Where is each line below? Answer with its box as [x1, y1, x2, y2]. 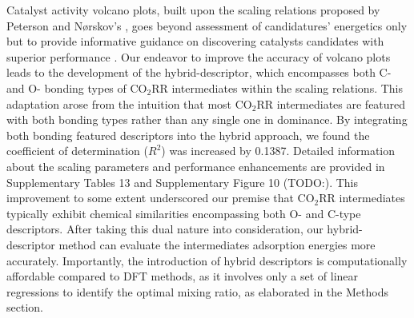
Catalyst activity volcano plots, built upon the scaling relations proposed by [6, 2, 380, 18]
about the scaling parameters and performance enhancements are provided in [6, 157, 385, 174]
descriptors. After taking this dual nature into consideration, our [6, 221, 324, 237]
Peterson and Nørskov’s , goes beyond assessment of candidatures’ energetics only [6, 17, 408, 34]
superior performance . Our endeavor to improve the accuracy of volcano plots [6, 48, 391, 65]
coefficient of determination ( [6, 142, 148, 159]
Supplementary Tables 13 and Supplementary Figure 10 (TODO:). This [6, 173, 358, 190]
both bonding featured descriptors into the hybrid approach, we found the [6, 126, 370, 143]
